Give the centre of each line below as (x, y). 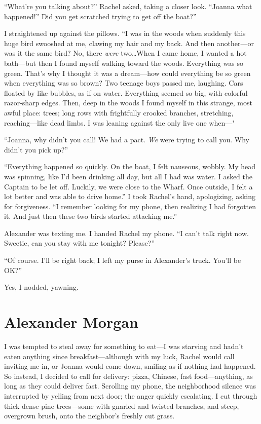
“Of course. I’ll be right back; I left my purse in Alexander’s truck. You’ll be (123, 260)
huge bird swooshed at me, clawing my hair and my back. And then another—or (129, 43)
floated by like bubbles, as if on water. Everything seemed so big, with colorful (126, 92)
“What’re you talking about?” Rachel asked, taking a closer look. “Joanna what (128, 6)
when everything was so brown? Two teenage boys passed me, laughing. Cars (124, 83)
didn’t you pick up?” (36, 149)
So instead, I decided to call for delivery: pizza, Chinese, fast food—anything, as (128, 376)
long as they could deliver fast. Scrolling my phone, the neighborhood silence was (130, 386)
